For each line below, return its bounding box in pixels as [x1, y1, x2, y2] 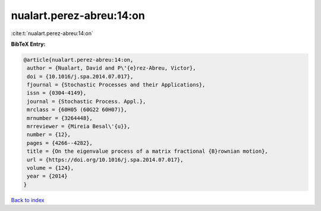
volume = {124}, [27, 165, 74, 171]
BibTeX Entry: [11, 40, 46, 48]
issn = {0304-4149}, [27, 90, 87, 96]
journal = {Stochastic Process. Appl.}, [27, 98, 146, 105]
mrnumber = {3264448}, [27, 115, 93, 121]
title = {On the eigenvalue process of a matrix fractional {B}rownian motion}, [27, 148, 269, 155]
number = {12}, [27, 131, 71, 138]
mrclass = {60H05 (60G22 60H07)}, [27, 106, 127, 113]
